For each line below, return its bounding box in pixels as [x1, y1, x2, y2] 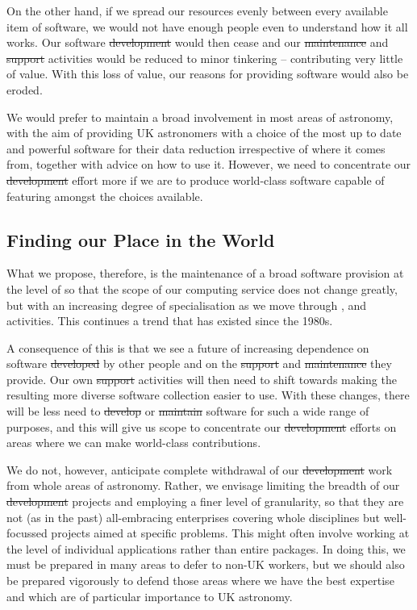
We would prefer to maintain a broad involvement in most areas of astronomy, [6, 108, 394, 125]
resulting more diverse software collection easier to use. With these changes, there [6, 386, 410, 403]
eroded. [6, 81, 43, 98]
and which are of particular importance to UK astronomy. [6, 587, 293, 604]
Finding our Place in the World [6, 227, 275, 252]
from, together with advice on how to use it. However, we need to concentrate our [6, 156, 411, 173]
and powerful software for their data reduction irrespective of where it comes [6, 140, 386, 157]
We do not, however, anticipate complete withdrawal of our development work [6, 461, 393, 478]
